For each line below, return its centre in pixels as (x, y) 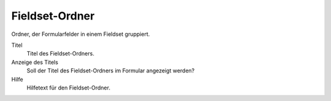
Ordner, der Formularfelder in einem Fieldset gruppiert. (81, 34)
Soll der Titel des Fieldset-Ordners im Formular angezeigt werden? (111, 71)
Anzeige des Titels (35, 62)
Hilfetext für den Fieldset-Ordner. (68, 88)
